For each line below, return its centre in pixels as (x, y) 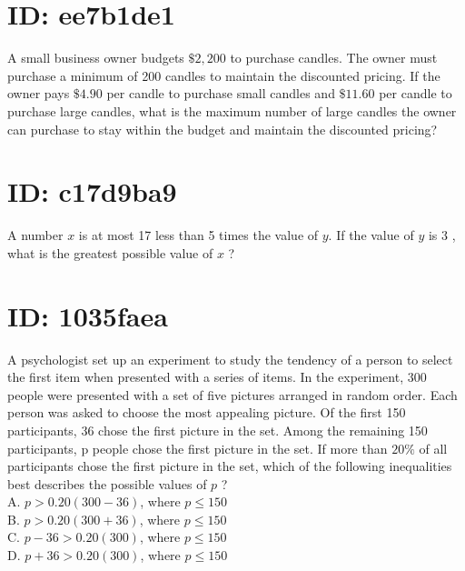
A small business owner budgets (96, 58)
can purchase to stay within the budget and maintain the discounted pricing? (223, 129)
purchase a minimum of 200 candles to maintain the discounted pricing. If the (224, 75)
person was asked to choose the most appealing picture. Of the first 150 (207, 412)
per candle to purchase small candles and (221, 93)
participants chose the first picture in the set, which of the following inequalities (230, 466)
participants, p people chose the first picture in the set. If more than (198, 448)
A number (35, 235)
